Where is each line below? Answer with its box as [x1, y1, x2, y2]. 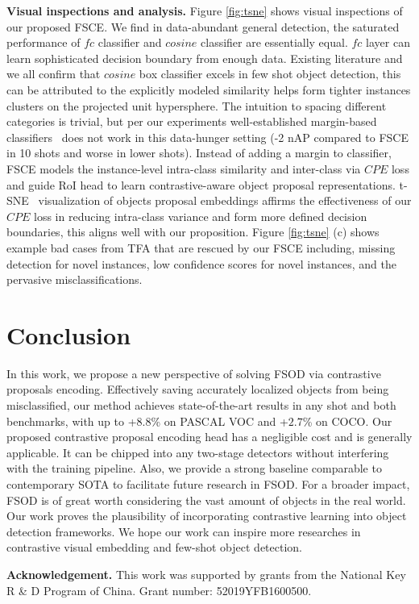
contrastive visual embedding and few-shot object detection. [6, 539, 302, 556]
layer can [366, 34, 410, 51]
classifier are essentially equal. [201, 34, 348, 51]
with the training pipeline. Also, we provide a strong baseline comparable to [6, 460, 382, 477]
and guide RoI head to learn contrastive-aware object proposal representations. [6, 176, 396, 193]
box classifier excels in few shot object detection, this [139, 65, 401, 82]
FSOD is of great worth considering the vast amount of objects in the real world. [6, 491, 406, 508]
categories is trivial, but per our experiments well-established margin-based [6, 113, 377, 130]
